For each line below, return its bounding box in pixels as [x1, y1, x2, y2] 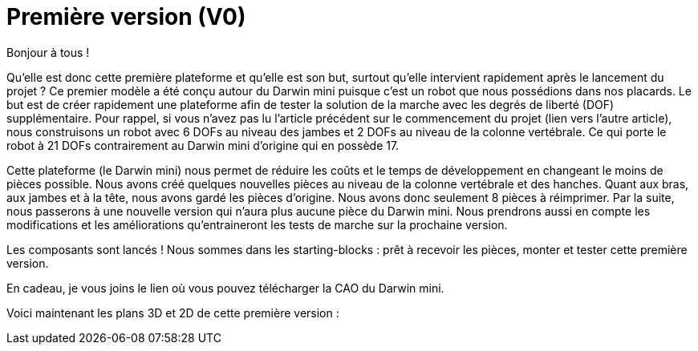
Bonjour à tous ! [6, 45, 90, 59]
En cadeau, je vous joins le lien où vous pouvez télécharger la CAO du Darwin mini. [6, 280, 444, 295]
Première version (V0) [6, 3, 246, 30]
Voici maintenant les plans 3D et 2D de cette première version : [6, 305, 339, 320]
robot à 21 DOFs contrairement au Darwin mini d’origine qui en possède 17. [6, 138, 400, 152]
